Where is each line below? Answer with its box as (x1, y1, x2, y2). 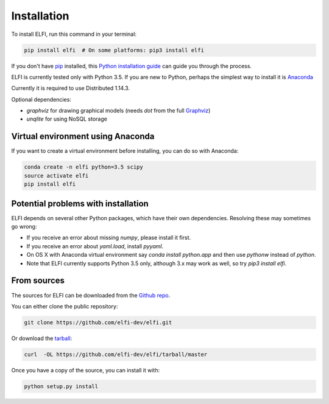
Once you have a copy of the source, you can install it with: (11, 366, 160, 374)
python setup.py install (24, 383, 99, 389)
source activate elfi (24, 172, 89, 179)
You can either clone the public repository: (11, 302, 118, 310)
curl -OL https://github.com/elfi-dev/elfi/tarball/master (24, 350, 208, 358)
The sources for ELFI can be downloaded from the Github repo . (11, 291, 171, 299)
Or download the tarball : (11, 335, 73, 342)
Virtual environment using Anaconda (11, 131, 155, 142)
